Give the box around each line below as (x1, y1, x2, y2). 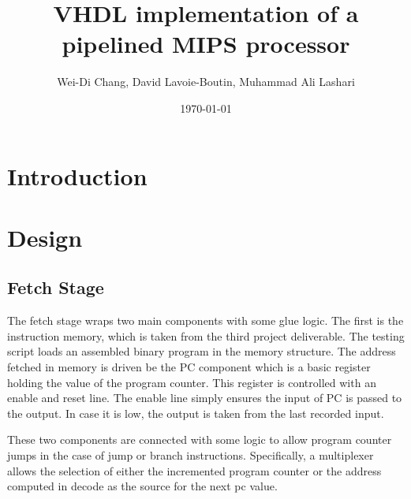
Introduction (7, 159, 148, 192)
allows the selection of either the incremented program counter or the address (7, 462, 382, 479)
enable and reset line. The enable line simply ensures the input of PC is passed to (7, 389, 402, 406)
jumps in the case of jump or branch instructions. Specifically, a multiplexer (7, 447, 374, 464)
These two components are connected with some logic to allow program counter (7, 431, 392, 448)
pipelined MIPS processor (62, 28, 350, 60)
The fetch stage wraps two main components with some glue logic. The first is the (7, 312, 404, 329)
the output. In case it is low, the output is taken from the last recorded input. (7, 404, 384, 421)
